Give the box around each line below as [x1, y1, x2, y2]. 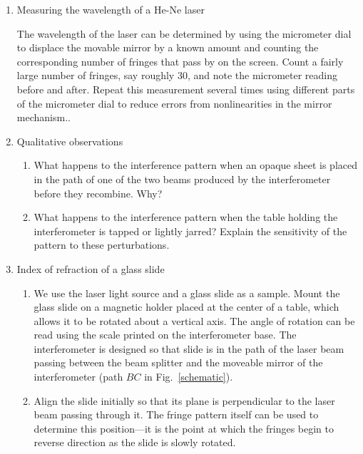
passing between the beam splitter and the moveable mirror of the [34, 355, 323, 370]
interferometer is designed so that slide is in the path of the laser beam [34, 341, 344, 356]
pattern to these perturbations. [34, 237, 170, 252]
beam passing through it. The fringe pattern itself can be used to [34, 407, 319, 422]
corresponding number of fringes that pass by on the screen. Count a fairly [16, 53, 344, 68]
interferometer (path [34, 369, 123, 384]
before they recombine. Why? [34, 185, 163, 200]
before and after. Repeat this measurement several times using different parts [16, 81, 355, 96]
